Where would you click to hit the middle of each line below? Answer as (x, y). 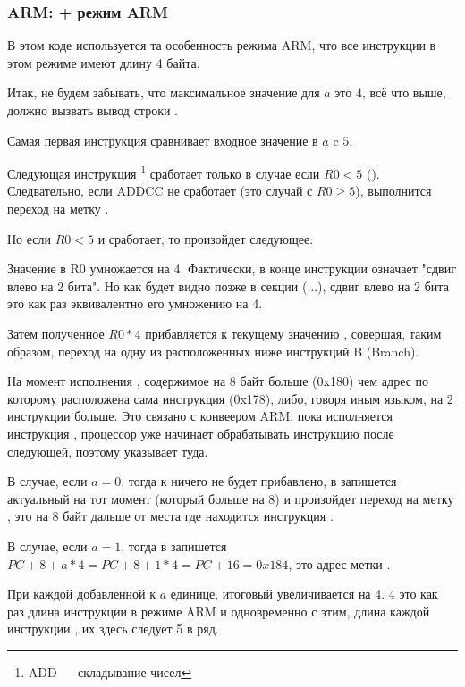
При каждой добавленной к (82, 594)
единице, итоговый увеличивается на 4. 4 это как (304, 594)
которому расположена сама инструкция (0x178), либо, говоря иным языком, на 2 (230, 398)
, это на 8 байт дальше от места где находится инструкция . (170, 516)
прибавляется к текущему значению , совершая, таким (293, 333)
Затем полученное (56, 333)
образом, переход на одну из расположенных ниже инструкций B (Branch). (213, 351)
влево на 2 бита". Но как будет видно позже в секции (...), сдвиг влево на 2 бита (228, 285)
